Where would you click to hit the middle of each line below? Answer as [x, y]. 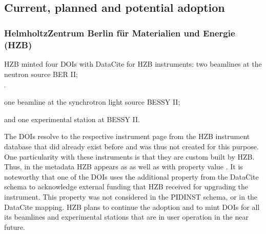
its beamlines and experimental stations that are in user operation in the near [126, 217]
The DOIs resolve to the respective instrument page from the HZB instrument [127, 136]
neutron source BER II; [41, 74]
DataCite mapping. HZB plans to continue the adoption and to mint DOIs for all [132, 207]
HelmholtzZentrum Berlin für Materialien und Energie [120, 33]
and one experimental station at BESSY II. [72, 119]
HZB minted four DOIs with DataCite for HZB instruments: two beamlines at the [133, 63]
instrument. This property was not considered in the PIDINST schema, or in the [131, 196]
